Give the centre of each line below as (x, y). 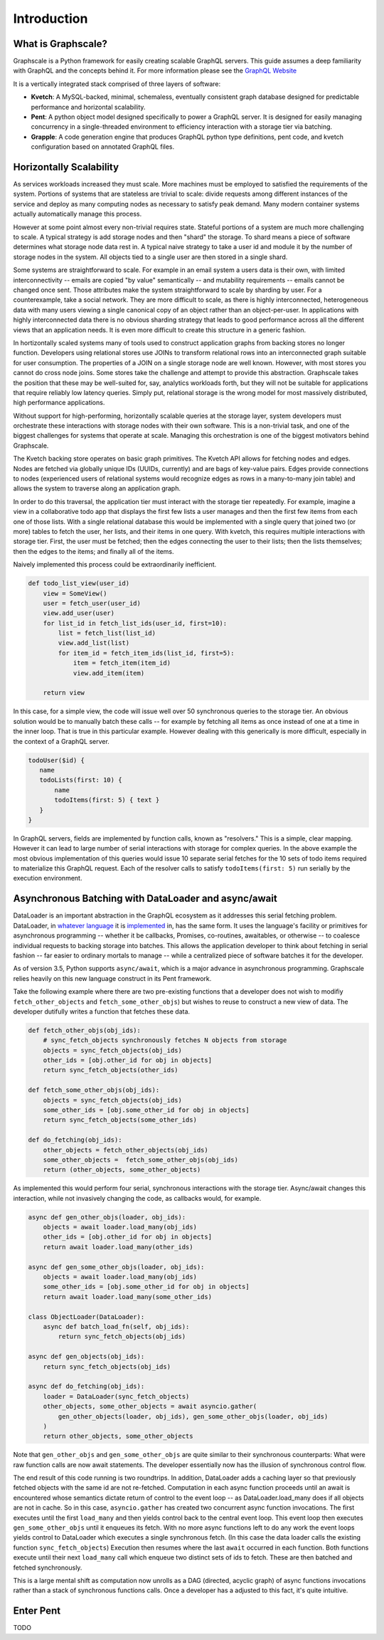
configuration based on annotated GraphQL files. (102, 147)
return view (64, 693)
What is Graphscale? (60, 44)
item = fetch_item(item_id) (122, 663)
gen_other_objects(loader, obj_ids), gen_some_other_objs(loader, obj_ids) (193, 1416)
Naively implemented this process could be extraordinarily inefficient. (115, 564)
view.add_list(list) (94, 643)
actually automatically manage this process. (78, 214)
